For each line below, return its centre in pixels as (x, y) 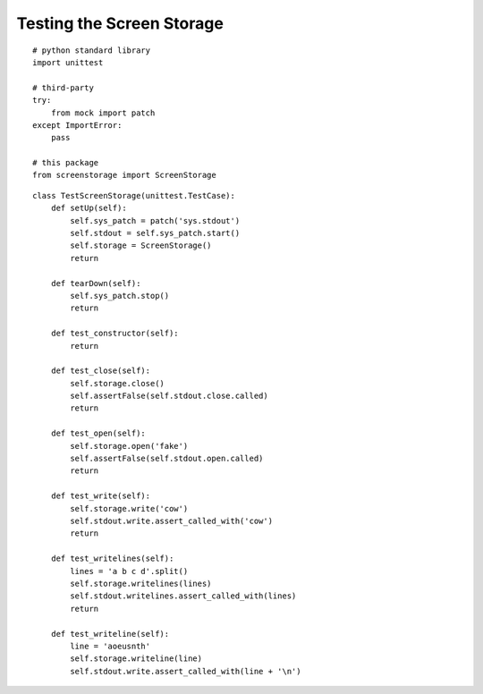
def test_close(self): (101, 371)
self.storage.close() (118, 383)
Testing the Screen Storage (120, 23)
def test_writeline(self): (110, 634)
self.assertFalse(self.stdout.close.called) (169, 396)
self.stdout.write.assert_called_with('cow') (171, 521)
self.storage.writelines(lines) (141, 583)
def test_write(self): (101, 496)
